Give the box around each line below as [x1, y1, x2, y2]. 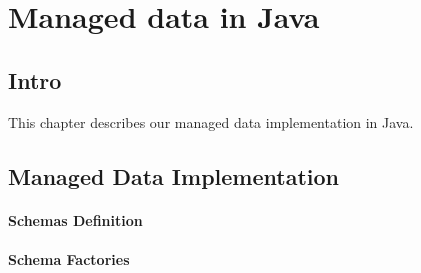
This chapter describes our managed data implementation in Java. [8, 111, 414, 132]
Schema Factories [8, 248, 130, 269]
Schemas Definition [8, 209, 143, 230]
